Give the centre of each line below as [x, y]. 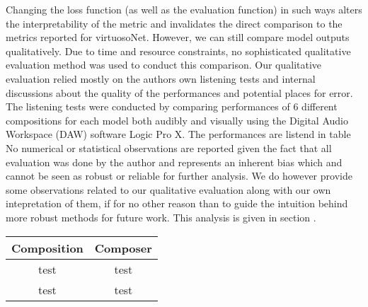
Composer [123, 248]
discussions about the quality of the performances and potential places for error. [179, 92]
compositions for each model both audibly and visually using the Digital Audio [177, 120]
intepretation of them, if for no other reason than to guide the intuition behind [177, 203]
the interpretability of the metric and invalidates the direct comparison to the [174, 23]
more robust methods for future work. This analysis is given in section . [161, 217]
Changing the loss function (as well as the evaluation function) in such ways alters [184, 9]
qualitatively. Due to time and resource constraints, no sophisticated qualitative [178, 51]
